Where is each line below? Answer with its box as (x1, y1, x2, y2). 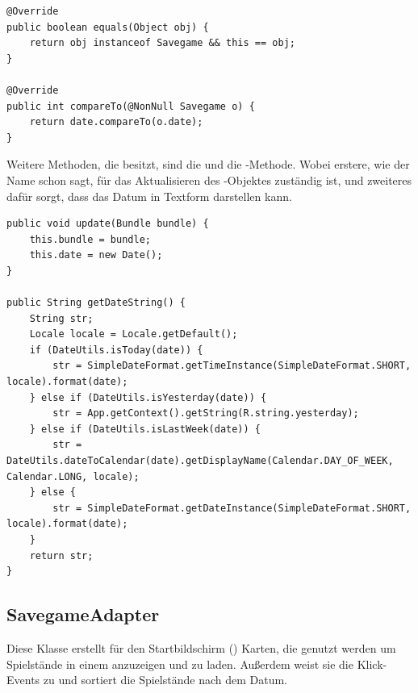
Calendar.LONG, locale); (6, 470, 140, 482)
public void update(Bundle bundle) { (6, 218, 209, 230)
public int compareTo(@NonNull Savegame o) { (6, 100, 255, 112)
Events (6, 671, 40, 688)
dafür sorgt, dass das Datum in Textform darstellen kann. (6, 187, 292, 204)
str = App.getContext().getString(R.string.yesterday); (52, 407, 359, 420)
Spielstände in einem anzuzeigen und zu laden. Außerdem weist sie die (6, 655, 353, 672)
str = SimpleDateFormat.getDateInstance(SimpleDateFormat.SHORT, (52, 502, 412, 514)
